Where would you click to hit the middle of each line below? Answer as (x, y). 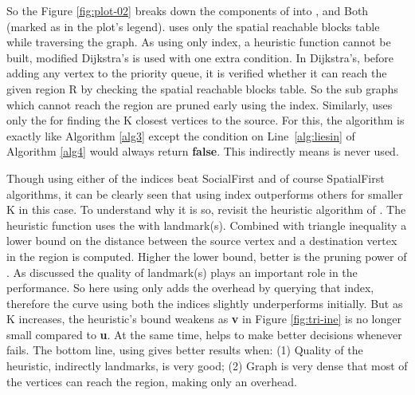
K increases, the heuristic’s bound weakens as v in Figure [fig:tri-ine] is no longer (204, 319)
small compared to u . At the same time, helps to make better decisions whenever (204, 334)
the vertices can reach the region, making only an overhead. (152, 381)
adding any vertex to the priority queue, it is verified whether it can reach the (197, 73)
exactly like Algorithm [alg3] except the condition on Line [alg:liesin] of (181, 135)
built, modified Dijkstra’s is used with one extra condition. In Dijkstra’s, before (200, 57)
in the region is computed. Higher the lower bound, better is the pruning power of (207, 256)
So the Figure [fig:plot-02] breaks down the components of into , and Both (188, 10)
